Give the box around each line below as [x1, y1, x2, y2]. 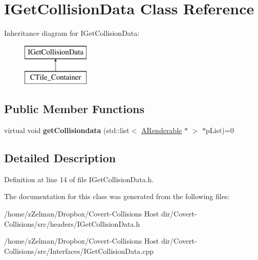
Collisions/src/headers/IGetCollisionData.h [4, 218, 140, 229]
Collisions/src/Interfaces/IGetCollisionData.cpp [4, 245, 154, 256]
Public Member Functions [4, 101, 144, 117]
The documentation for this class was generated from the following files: [4, 191, 230, 202]
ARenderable [141, 125, 182, 136]
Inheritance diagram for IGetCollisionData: [4, 28, 140, 38]
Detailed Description [4, 150, 116, 166]
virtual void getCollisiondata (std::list [4, 125, 130, 136]
